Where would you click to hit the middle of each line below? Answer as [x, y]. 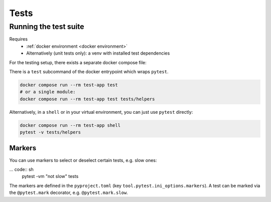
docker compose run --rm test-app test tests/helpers [87, 99]
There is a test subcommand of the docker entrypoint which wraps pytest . [89, 71]
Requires [18, 39]
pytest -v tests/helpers [50, 132]
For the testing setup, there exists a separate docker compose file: [78, 62]
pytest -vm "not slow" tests [50, 176]
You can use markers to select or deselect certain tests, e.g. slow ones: [83, 160]
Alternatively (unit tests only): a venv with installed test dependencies [98, 53]
